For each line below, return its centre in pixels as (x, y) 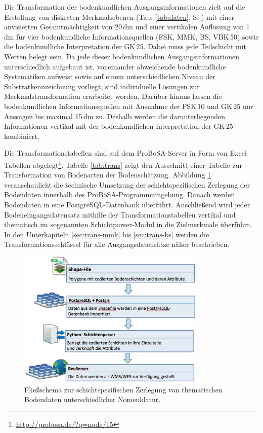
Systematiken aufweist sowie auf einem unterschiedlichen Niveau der (110, 76)
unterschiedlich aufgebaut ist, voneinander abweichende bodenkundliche (115, 66)
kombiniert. (22, 136)
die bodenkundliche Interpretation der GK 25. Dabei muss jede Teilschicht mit (125, 46)
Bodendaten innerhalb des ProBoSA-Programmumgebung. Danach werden (120, 194)
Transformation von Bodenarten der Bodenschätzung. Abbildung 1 (108, 175)
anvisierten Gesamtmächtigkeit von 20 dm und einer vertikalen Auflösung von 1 (127, 27)
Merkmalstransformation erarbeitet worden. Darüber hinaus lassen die (113, 96)
